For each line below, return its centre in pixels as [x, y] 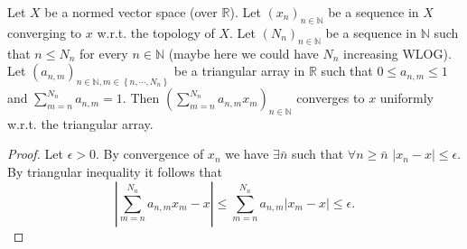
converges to [331, 98]
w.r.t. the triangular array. [80, 123]
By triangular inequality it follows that [115, 172]
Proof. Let [35, 154]
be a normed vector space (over [131, 12]
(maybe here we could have [243, 53]
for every [103, 53]
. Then [141, 98]
